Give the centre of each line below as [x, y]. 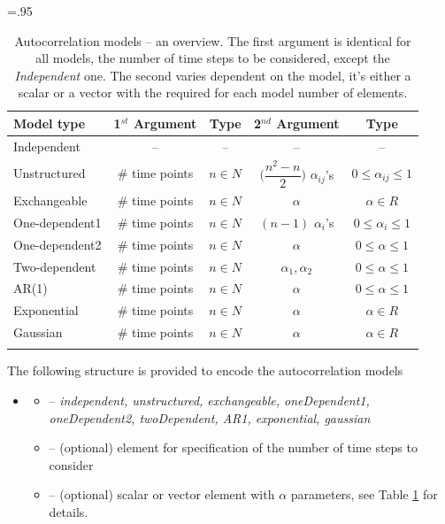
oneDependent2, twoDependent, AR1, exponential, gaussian [210, 417]
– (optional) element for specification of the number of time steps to [233, 447]
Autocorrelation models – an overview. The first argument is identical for [213, 40]
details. [69, 512]
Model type [50, 123]
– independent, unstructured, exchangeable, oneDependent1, [209, 401]
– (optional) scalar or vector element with [162, 494]
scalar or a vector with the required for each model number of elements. [213, 92]
